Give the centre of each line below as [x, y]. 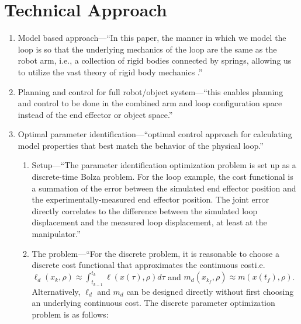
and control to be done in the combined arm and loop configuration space [150, 103]
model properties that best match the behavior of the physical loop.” [141, 145]
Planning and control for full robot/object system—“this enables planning [150, 91]
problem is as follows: [70, 314]
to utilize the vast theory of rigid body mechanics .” [110, 72]
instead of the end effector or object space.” [95, 114]
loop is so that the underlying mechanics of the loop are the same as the [147, 49]
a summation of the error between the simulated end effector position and [164, 188]
